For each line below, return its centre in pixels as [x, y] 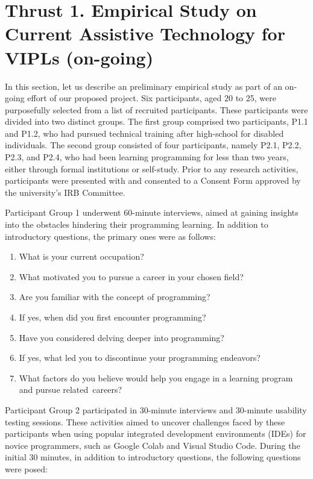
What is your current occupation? [81, 256]
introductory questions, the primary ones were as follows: [110, 236]
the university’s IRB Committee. [65, 192]
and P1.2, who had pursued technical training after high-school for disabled [144, 133]
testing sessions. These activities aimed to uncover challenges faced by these [145, 421]
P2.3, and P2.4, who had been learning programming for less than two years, [147, 157]
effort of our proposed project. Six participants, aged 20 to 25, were [152, 98]
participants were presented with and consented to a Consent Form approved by [153, 180]
